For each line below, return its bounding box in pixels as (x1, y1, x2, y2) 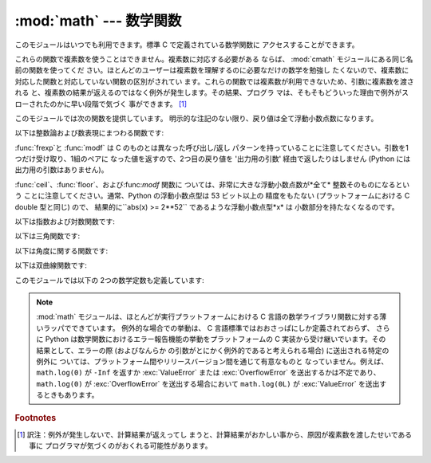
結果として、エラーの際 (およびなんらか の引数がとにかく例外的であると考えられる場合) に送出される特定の (36, 345, 389, 355)
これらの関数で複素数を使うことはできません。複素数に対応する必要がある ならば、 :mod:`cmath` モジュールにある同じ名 (14, 54, 413, 64)
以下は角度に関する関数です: (14, 245, 109, 255)
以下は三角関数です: (14, 231, 81, 241)
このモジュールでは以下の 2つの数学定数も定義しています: (14, 275, 205, 284)
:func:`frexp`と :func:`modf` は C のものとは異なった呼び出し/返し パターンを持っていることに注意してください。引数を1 (14, 143, 409, 152)
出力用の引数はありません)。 (14, 165, 109, 175)
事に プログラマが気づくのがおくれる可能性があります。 (29, 441, 212, 450)
